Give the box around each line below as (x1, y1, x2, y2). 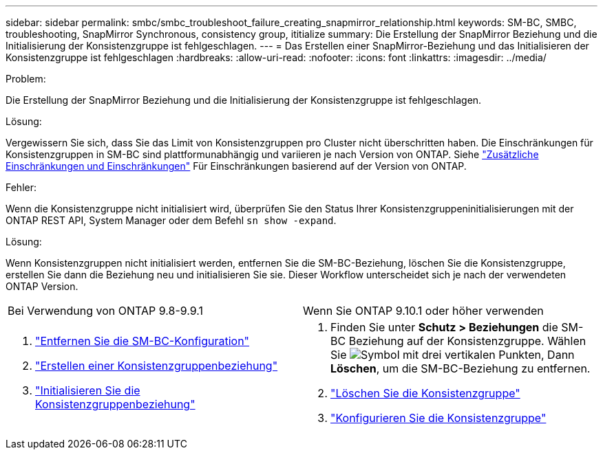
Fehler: (6, 181, 37, 193)
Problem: (6, 73, 46, 85)
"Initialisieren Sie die (35, 384, 140, 397)
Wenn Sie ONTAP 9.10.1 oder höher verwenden (303, 304, 544, 318)
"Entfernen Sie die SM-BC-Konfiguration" (35, 334, 250, 348)
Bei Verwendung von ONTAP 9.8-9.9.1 (8, 304, 204, 318)
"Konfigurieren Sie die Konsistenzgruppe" (330, 411, 547, 425)
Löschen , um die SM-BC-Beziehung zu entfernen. (330, 362, 591, 375)
